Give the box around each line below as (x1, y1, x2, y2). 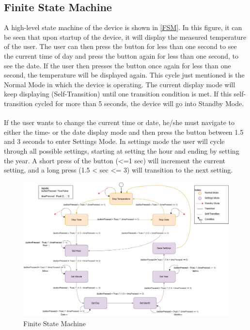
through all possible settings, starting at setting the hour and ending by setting (4, 145, 239, 156)
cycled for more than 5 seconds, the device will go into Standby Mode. (34, 98, 244, 108)
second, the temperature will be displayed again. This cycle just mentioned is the (4, 70, 245, 80)
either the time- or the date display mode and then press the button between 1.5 (4, 126, 244, 137)
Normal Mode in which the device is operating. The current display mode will (4, 79, 235, 89)
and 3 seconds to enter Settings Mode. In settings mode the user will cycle (4, 136, 225, 146)
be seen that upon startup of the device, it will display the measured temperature (4, 31, 247, 42)
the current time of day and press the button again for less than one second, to (4, 50, 238, 61)
